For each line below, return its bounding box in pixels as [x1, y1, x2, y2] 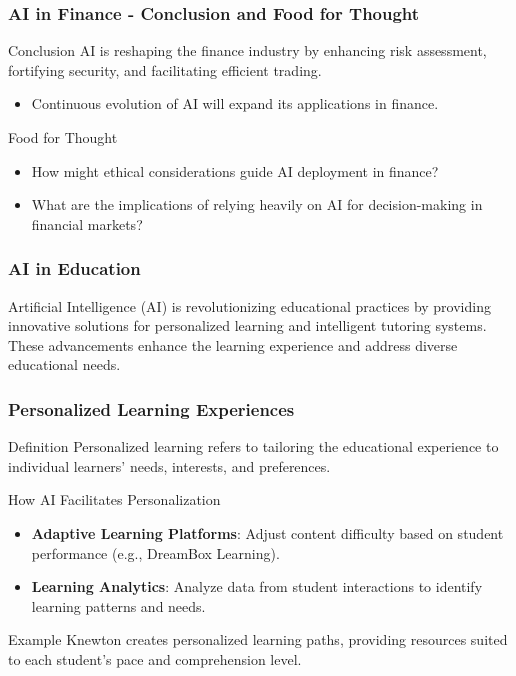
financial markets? [31, 213, 143, 234]
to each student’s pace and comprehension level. [8, 648, 302, 669]
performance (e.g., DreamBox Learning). [31, 542, 280, 563]
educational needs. [8, 354, 121, 375]
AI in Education [8, 256, 141, 281]
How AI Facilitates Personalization [8, 489, 221, 510]
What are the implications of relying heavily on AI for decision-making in [31, 194, 483, 215]
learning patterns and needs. [31, 595, 206, 616]
